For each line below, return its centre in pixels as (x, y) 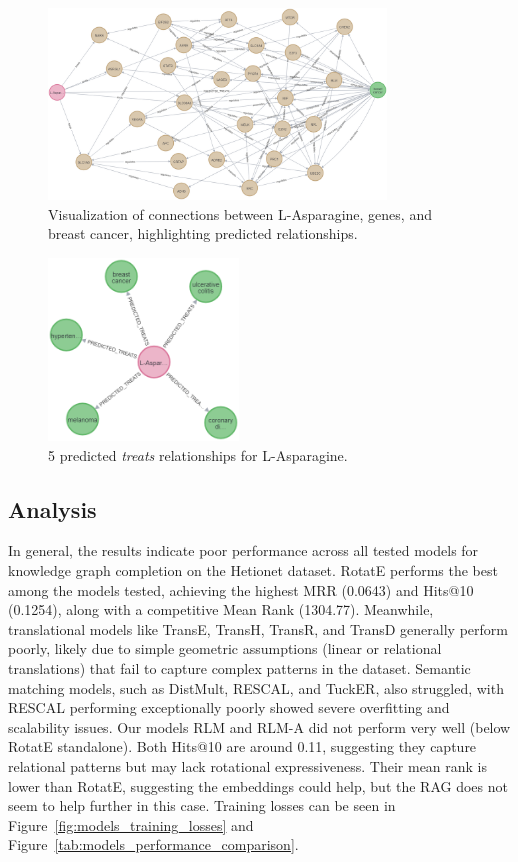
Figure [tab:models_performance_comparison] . (153, 844)
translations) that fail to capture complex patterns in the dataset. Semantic (239, 668)
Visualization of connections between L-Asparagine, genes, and (240, 213)
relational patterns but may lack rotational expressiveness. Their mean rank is (248, 766)
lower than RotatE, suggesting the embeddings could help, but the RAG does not (258, 785)
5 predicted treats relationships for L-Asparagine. (198, 454)
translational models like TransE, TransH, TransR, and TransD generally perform (258, 628)
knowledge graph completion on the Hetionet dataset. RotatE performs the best (253, 570)
